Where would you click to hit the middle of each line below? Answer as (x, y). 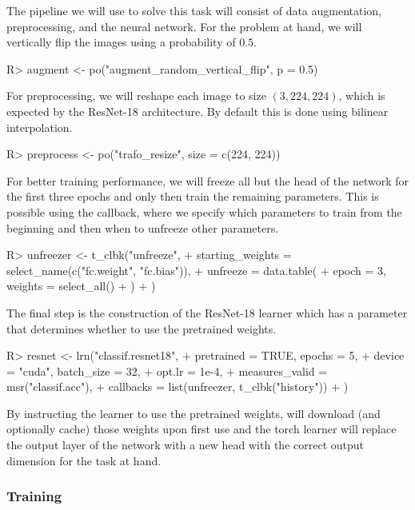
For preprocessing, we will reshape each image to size (136, 96)
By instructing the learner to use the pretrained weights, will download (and (194, 413)
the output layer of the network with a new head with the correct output (185, 445)
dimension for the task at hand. (84, 460)
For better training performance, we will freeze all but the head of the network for (207, 180)
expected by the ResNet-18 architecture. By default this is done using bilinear (198, 111)
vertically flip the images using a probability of (121, 42)
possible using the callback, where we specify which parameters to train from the (204, 211)
